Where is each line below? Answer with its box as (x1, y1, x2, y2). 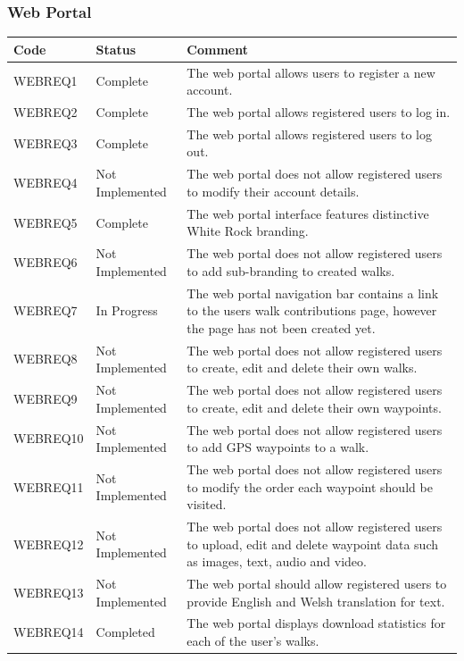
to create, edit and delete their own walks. (186, 358, 418, 377)
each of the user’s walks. (186, 632, 319, 650)
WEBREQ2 (13, 103, 78, 121)
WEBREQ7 (13, 301, 78, 320)
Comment (186, 39, 249, 58)
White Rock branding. (186, 222, 309, 240)
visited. (186, 495, 227, 514)
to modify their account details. (186, 181, 360, 200)
